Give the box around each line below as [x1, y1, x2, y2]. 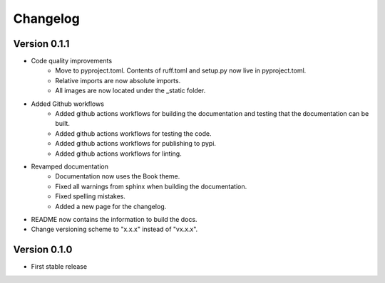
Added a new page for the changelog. [55, 202, 167, 210]
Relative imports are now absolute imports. [55, 76, 181, 85]
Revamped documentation [31, 162, 108, 171]
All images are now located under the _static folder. [55, 86, 206, 95]
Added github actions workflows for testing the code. [55, 129, 212, 138]
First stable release [31, 262, 88, 271]
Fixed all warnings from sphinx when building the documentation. [55, 182, 247, 191]
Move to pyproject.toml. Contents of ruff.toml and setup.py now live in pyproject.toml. [55, 66, 307, 75]
